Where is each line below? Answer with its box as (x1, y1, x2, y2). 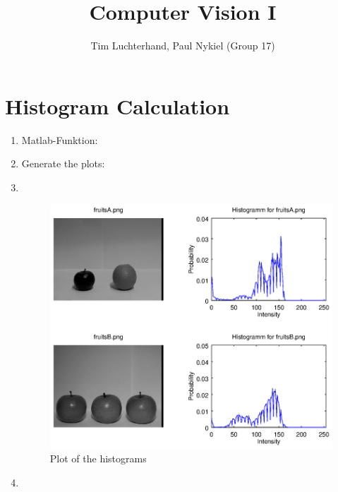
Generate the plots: (21, 156, 105, 171)
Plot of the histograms (49, 450, 147, 465)
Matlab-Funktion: (21, 132, 98, 147)
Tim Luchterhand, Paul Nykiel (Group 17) (90, 38, 275, 53)
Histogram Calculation (5, 91, 230, 120)
